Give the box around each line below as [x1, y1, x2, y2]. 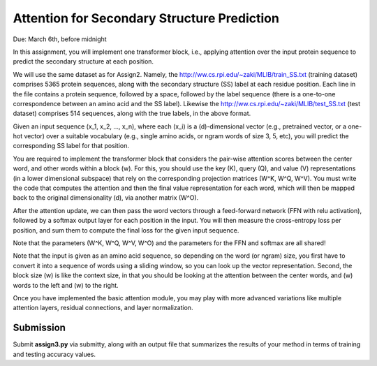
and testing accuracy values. [13, 350, 96, 358]
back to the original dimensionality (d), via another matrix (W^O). [13, 193, 199, 202]
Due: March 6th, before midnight [13, 35, 108, 43]
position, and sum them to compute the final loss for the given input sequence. [13, 226, 239, 234]
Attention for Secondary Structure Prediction [13, 10, 279, 26]
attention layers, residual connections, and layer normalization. [13, 304, 193, 312]
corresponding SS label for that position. [13, 142, 129, 150]
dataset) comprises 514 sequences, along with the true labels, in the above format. [13, 109, 251, 118]
